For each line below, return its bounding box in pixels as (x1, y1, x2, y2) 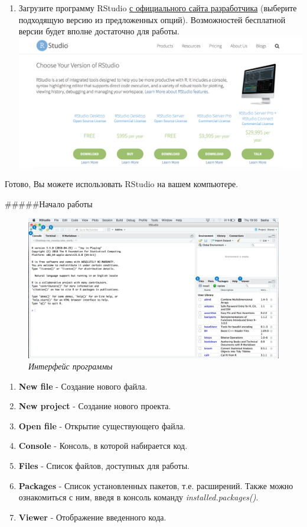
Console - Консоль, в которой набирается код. (18, 439, 188, 452)
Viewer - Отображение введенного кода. (18, 510, 166, 523)
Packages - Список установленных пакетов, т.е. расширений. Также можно (18, 479, 293, 491)
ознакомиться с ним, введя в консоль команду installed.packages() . (18, 491, 259, 503)
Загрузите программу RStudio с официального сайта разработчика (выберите (18, 2, 297, 14)
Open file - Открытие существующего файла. (18, 419, 185, 432)
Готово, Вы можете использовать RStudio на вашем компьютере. (5, 178, 239, 190)
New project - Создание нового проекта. (18, 400, 171, 412)
